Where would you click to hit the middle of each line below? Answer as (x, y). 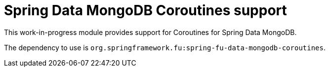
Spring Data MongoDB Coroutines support (145, 10)
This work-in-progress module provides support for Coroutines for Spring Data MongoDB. (150, 32)
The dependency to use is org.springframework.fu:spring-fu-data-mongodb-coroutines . (165, 47)
